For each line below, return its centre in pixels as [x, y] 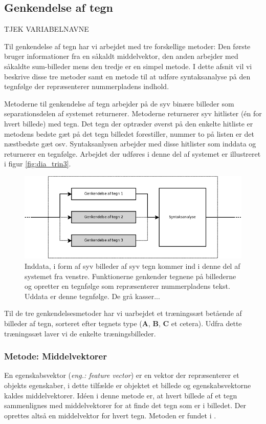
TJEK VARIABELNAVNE [47, 29]
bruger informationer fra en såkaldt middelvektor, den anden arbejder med [121, 56]
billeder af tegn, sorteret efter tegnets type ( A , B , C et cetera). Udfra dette [123, 323]
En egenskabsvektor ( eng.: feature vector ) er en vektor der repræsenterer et [122, 375]
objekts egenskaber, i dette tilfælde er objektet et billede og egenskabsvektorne [128, 385]
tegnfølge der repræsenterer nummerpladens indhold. [87, 86]
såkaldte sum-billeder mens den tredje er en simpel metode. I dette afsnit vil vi [128, 66]
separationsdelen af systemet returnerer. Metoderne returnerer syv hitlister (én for [133, 113]
